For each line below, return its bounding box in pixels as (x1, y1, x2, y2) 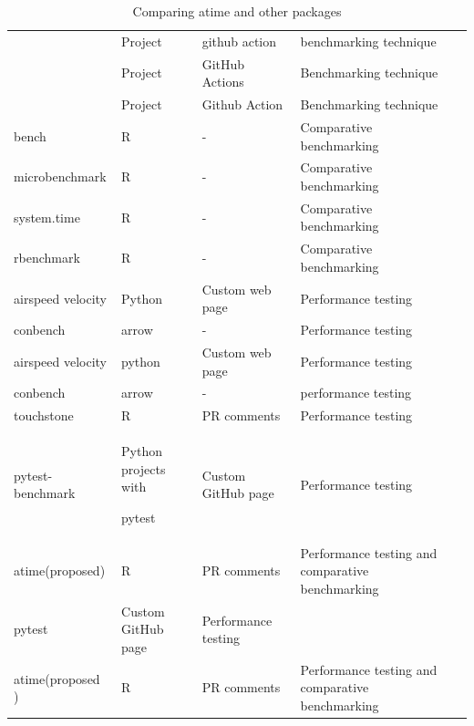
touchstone (14, 406, 74, 425)
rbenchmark (14, 248, 80, 267)
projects (121, 459, 166, 478)
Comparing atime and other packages (132, 2, 342, 20)
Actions (201, 72, 244, 91)
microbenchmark (14, 167, 107, 186)
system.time (14, 207, 80, 226)
